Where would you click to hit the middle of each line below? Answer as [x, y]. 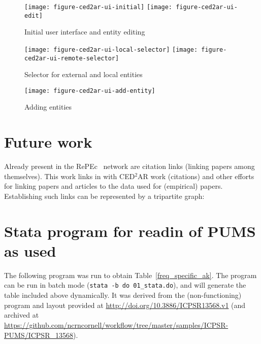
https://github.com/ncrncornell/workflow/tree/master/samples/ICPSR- [116, 324]
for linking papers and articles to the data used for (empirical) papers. [113, 186]
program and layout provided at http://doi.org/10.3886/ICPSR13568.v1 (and [125, 305]
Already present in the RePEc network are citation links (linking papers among [129, 166]
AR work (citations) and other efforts [196, 176]
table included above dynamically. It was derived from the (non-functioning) [123, 295]
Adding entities [48, 107]
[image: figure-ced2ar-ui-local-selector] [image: [111, 49]
